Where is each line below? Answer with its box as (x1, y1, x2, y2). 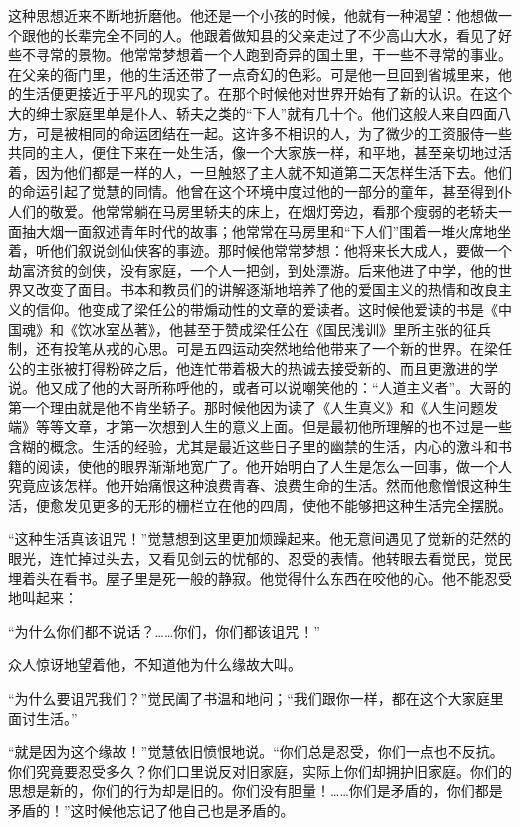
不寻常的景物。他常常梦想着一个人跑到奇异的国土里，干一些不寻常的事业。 (21, 44, 512, 65)
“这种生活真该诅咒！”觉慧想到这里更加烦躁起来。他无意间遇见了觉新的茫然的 (8, 528, 512, 549)
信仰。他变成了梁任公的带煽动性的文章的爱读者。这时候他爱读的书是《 (35, 298, 498, 319)
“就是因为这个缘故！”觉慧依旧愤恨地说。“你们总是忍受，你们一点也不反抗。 (8, 741, 504, 762)
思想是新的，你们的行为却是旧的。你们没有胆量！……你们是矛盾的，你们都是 (8, 780, 503, 801)
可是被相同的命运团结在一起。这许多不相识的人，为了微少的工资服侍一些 (35, 122, 512, 143)
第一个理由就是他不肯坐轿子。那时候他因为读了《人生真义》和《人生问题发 (8, 396, 498, 417)
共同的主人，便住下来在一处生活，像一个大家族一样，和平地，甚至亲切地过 (8, 142, 498, 163)
